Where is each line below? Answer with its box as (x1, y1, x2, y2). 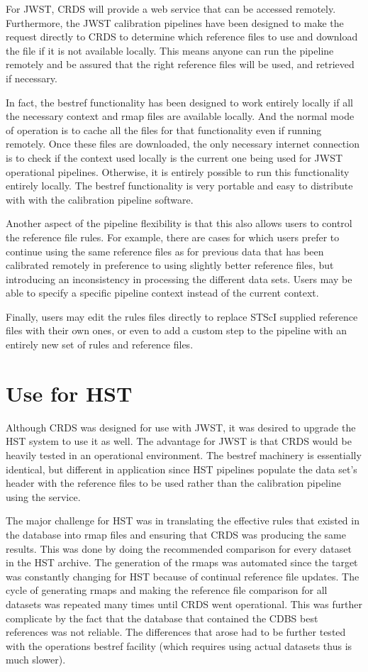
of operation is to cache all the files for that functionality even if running (6, 122, 322, 137)
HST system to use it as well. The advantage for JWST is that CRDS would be (6, 434, 352, 448)
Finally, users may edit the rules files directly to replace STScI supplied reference (6, 309, 358, 324)
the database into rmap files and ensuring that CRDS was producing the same (6, 527, 347, 541)
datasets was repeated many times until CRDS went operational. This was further (6, 596, 363, 611)
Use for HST (6, 378, 133, 407)
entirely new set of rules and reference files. (6, 337, 194, 352)
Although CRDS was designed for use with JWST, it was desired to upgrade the (6, 419, 356, 434)
